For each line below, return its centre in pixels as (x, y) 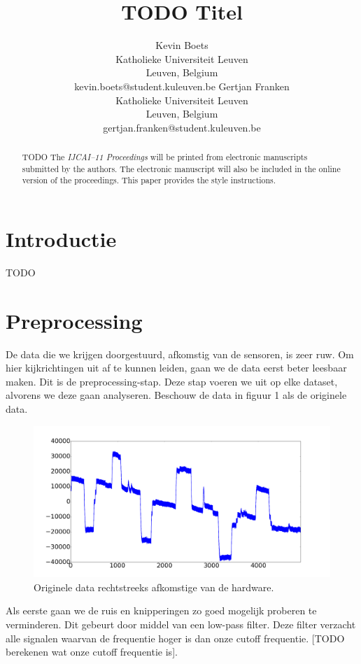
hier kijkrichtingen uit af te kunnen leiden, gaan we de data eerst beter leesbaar (176, 368)
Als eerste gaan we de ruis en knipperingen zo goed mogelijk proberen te (161, 610)
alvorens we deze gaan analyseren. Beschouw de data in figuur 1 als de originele (176, 395)
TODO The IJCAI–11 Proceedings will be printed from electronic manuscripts (165, 157)
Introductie (61, 239)
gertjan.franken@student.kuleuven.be (182, 127)
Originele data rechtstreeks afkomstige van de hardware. (154, 587)
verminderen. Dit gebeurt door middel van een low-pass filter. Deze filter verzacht (181, 624)
